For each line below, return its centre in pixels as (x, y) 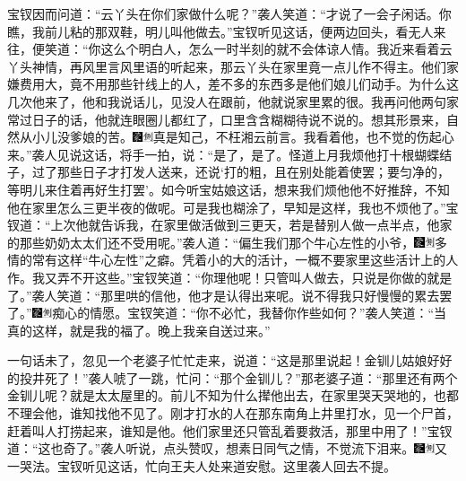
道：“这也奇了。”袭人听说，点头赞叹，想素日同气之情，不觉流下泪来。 (211, 448)
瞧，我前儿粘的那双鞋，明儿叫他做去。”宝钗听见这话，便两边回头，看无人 (220, 31)
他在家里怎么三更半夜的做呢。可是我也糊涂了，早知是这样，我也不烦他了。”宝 (233, 207)
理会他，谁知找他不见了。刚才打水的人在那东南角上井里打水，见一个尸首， (239, 413)
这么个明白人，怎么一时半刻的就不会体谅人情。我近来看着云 (276, 49)
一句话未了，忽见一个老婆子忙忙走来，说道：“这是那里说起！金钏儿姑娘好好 (230, 360)
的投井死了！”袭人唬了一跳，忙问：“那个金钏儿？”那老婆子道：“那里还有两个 (233, 377)
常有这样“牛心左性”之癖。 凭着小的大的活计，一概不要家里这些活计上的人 (245, 260)
